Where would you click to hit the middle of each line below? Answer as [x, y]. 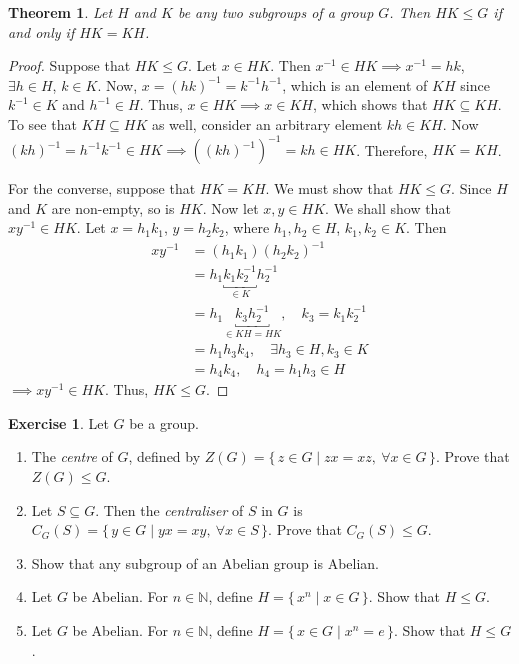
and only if [41, 31]
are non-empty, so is [113, 207]
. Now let [230, 207]
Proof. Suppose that [69, 65]
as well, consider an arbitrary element [267, 123]
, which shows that [370, 104]
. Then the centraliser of [169, 509]
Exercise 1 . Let [58, 422]
